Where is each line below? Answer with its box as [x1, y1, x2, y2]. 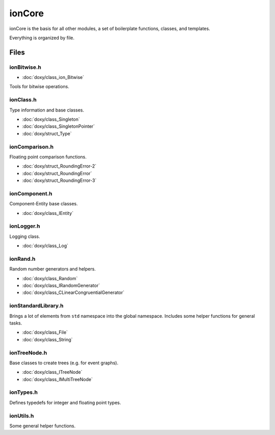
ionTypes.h [9, 389, 38, 396]
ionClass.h [9, 96, 37, 103]
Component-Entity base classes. [9, 201, 78, 207]
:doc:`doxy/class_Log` [22, 242, 69, 249]
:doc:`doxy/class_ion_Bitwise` [22, 74, 85, 80]
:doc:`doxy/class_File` [22, 329, 68, 336]
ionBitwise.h [9, 64, 42, 71]
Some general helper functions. [9, 423, 76, 429]
